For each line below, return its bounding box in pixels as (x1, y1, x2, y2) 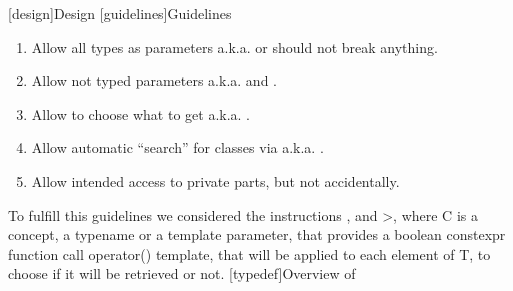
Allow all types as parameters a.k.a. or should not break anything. (31, 36, 438, 57)
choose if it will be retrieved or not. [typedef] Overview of (8, 263, 356, 284)
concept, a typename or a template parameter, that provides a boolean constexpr (8, 224, 506, 245)
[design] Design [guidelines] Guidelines (8, 3, 232, 23)
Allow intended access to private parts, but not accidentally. (31, 170, 400, 191)
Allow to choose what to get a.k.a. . (31, 103, 251, 124)
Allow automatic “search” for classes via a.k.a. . (31, 137, 324, 158)
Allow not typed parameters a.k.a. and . (31, 70, 277, 91)
